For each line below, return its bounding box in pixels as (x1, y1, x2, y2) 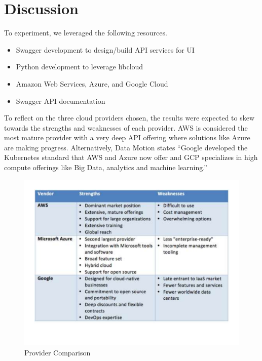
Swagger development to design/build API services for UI (16, 44, 195, 55)
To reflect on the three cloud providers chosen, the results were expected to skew (4, 112, 255, 123)
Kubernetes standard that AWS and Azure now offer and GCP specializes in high (4, 152, 258, 163)
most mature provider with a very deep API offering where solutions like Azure (4, 132, 250, 143)
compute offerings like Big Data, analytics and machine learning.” (4, 162, 207, 173)
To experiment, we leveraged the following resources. (4, 27, 167, 38)
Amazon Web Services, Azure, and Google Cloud (16, 78, 168, 89)
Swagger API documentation (16, 95, 105, 106)
